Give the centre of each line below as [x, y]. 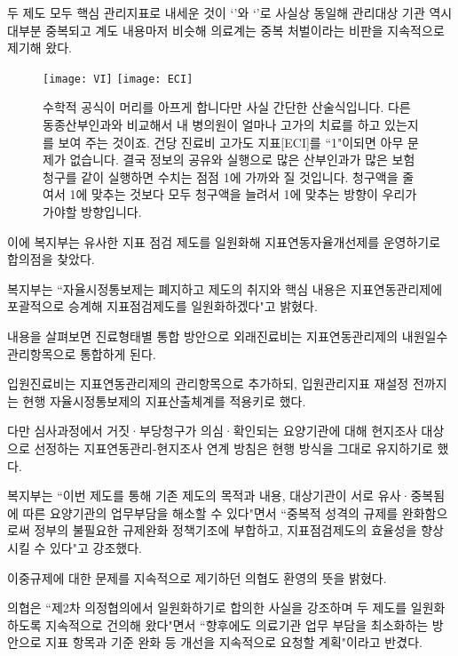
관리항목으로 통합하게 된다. [82, 353]
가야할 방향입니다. [92, 212]
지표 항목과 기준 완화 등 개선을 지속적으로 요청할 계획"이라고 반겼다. [234, 642]
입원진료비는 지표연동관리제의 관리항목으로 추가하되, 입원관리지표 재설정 [208, 384]
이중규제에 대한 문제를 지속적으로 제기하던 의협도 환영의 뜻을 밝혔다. [197, 577]
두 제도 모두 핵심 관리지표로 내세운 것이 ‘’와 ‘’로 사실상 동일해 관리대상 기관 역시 [230, 12]
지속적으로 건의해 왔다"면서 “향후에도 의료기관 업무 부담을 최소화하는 [237, 624]
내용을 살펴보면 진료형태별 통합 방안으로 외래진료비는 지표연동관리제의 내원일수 [228, 336]
